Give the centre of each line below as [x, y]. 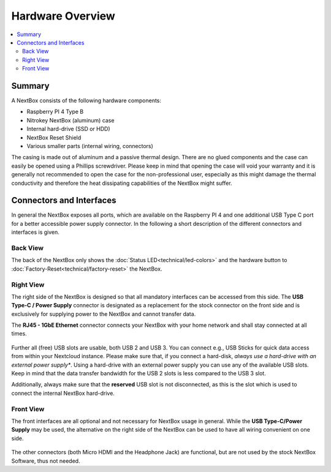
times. [19, 334]
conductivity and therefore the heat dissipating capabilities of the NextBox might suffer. [122, 183]
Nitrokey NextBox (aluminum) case [70, 120]
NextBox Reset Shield [54, 137]
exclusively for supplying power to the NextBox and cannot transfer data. [104, 314]
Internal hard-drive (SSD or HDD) [68, 129]
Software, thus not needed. [46, 461]
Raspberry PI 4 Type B [55, 112]
